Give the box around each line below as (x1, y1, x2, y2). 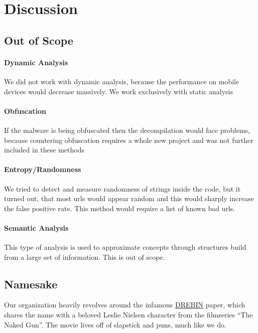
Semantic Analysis (4, 222, 69, 233)
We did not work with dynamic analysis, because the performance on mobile (4, 76, 239, 86)
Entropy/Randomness (4, 164, 81, 175)
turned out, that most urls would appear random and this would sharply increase (4, 193, 254, 204)
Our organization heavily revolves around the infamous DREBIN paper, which (4, 299, 245, 310)
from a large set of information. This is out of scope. (4, 251, 165, 262)
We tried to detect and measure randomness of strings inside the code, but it (4, 183, 241, 194)
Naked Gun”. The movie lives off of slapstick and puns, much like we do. (4, 319, 226, 329)
